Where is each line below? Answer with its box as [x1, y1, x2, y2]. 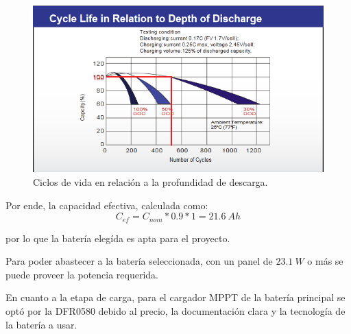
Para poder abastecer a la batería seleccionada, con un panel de [5, 254, 273, 268]
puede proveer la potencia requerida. [5, 267, 159, 281]
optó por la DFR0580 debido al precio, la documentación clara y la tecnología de [5, 304, 346, 318]
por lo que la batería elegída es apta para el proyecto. [5, 230, 230, 245]
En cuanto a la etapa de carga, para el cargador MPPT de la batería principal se [5, 290, 346, 305]
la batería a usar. [5, 317, 77, 331]
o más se [307, 254, 343, 268]
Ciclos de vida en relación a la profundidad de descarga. [33, 175, 268, 189]
